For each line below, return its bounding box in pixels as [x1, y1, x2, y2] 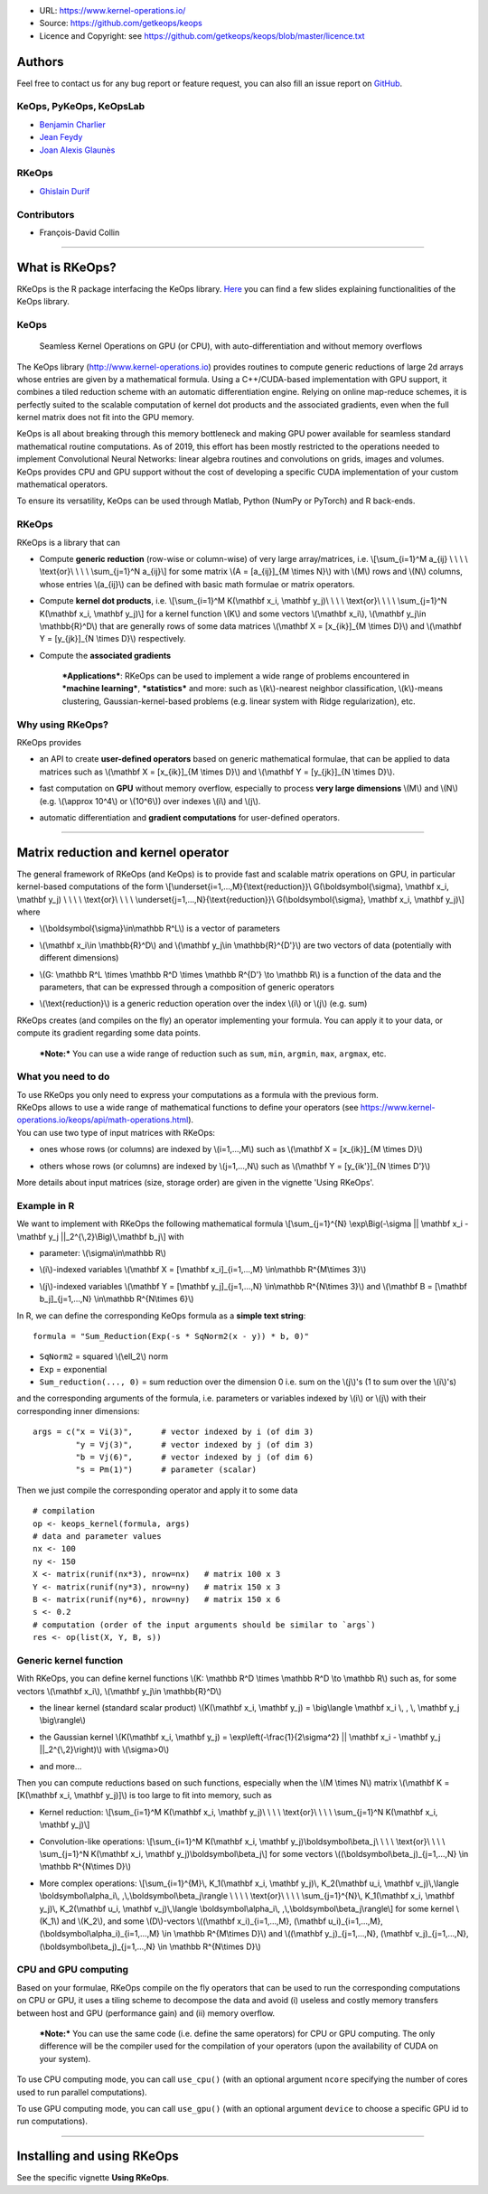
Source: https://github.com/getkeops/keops [39, 18, 202, 29]
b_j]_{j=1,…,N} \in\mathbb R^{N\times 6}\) [39, 1293, 194, 1305]
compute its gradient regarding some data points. [16, 1027, 201, 1038]
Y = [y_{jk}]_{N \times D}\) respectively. [39, 633, 186, 644]
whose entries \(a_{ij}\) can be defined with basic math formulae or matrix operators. [39, 578, 356, 589]
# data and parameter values [33, 1532, 162, 1541]
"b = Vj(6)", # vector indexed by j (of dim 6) [75, 1452, 314, 1463]
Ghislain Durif [39, 185, 90, 196]
